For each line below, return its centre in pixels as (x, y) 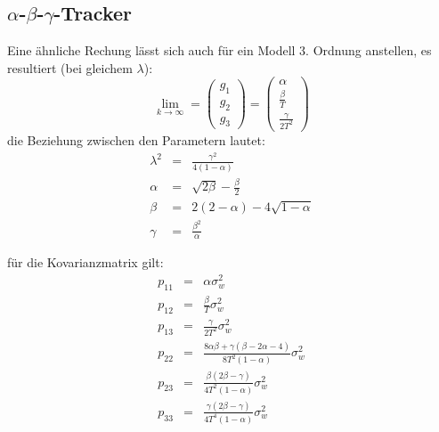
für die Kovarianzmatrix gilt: (85, 262)
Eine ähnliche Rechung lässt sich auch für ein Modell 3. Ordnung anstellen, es (219, 50)
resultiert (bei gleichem (70, 67)
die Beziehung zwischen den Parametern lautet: (136, 139)
